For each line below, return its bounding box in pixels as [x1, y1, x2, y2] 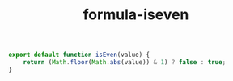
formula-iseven [83, 6, 189, 24]
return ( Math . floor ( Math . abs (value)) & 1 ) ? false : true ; [23, 59, 227, 67]
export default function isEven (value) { [8, 51, 150, 59]
